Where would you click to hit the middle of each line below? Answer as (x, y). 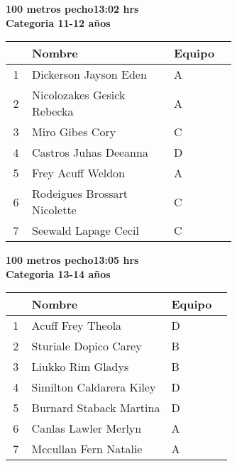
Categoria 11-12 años (58, 22)
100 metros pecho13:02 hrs (72, 9)
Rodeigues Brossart (80, 194)
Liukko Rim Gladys (80, 367)
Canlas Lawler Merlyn (87, 428)
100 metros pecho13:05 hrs (72, 260)
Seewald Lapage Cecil (86, 231)
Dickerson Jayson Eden (89, 74)
